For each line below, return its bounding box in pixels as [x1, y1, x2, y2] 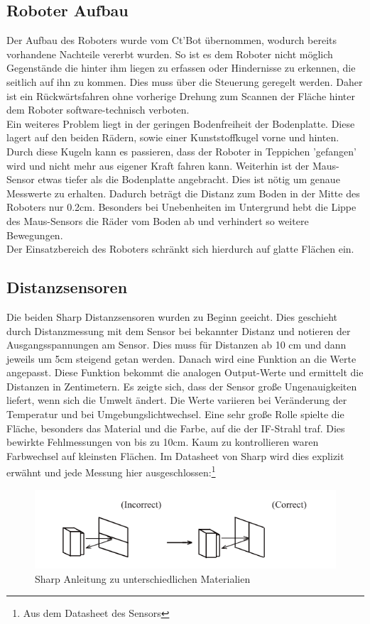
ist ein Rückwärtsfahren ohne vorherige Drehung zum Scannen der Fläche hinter [6, 88, 356, 103]
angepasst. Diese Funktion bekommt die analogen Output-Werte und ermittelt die [6, 365, 364, 380]
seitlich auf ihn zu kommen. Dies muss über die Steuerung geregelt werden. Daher [6, 74, 363, 89]
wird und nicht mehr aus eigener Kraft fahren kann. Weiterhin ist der [6, 158, 310, 173]
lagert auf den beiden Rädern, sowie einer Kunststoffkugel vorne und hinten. [6, 130, 339, 145]
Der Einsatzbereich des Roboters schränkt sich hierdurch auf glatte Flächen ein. [6, 241, 354, 256]
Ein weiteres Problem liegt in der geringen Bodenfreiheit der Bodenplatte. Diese [6, 116, 355, 131]
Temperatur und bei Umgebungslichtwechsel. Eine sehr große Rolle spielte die [6, 407, 344, 422]
